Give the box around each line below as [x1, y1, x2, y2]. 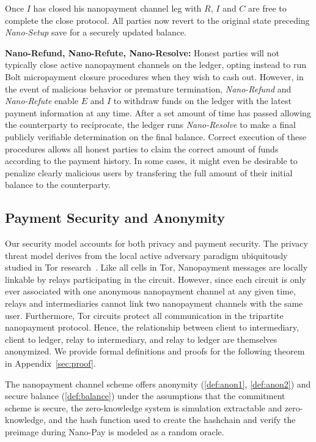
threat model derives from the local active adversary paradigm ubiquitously [5, 249, 288, 261]
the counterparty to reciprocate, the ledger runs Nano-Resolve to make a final [5, 118, 296, 131]
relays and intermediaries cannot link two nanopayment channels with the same [5, 297, 303, 310]
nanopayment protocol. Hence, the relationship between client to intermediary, [5, 321, 299, 334]
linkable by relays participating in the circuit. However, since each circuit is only [5, 272, 306, 285]
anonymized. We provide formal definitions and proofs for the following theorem [5, 345, 305, 358]
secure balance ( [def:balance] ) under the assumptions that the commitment [5, 389, 285, 402]
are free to [248, 2, 287, 14]
